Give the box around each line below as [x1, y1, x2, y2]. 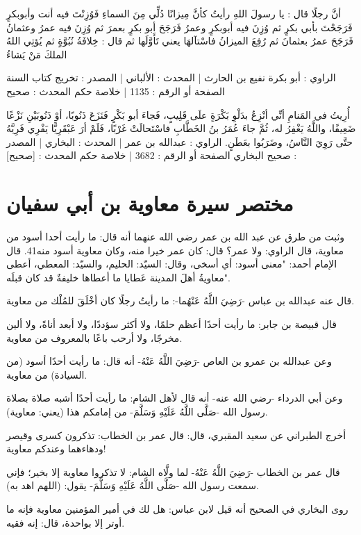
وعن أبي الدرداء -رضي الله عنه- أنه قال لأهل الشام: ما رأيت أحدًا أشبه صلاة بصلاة [6, 390, 343, 405]
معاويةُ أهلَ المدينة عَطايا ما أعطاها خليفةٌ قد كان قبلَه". [6, 270, 230, 284]
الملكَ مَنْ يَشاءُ [6, 47, 67, 61]
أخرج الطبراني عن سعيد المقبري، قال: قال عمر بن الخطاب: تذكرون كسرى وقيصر [6, 427, 346, 442]
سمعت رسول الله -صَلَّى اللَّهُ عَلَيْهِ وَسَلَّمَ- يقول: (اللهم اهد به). [6, 478, 259, 493]
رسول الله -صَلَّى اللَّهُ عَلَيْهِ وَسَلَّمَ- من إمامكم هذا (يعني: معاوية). [6, 404, 268, 418]
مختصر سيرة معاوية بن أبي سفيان [6, 189, 294, 217]
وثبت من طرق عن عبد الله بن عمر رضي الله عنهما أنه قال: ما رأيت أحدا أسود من [6, 229, 345, 244]
